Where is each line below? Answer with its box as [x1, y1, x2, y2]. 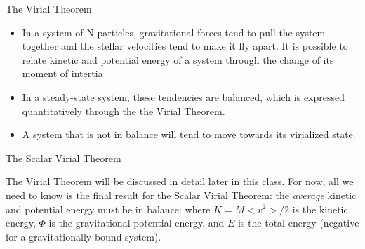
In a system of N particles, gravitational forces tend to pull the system [22, 25, 326, 39]
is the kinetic [292, 201, 348, 216]
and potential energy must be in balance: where [6, 201, 211, 216]
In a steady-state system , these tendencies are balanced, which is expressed [22, 89, 345, 104]
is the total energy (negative [238, 215, 359, 230]
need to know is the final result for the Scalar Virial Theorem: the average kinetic [6, 187, 357, 202]
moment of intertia [22, 66, 103, 81]
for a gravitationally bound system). [6, 229, 161, 243]
